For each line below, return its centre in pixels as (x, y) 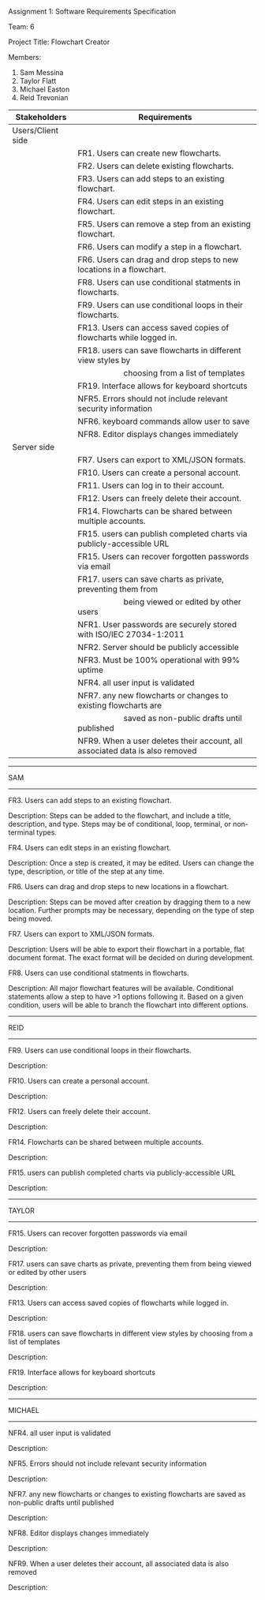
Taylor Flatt (38, 81)
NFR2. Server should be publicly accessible (158, 647)
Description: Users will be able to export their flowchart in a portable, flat (126, 949)
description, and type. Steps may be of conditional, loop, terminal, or (119, 824)
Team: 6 (22, 26)
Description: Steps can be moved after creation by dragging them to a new (129, 902)
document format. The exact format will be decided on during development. (131, 957)
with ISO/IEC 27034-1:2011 (131, 634)
